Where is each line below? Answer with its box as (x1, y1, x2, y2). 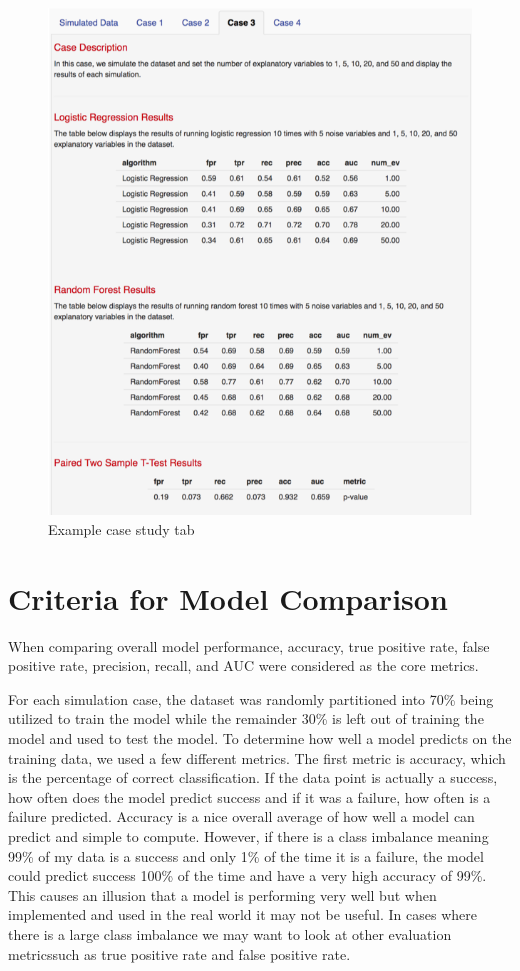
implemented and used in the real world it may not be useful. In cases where (8, 904, 477, 925)
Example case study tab (48, 518, 195, 539)
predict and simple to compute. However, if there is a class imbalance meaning (8, 826, 489, 847)
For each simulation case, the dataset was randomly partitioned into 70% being (8, 688, 494, 709)
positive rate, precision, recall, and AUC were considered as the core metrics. (8, 655, 479, 676)
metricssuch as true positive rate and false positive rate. (8, 943, 351, 964)
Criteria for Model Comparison (8, 577, 448, 618)
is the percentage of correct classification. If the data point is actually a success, (8, 767, 498, 788)
